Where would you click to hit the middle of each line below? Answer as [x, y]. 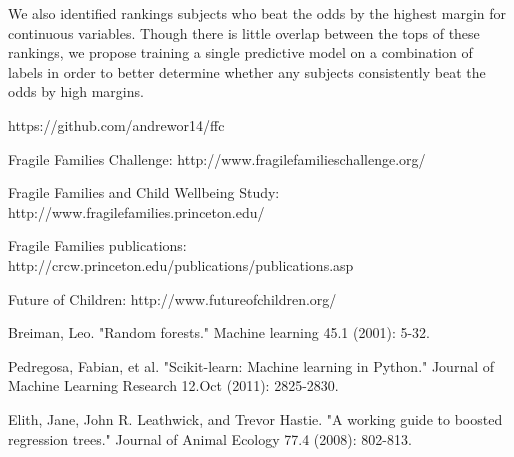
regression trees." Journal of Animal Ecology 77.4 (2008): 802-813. [210, 438]
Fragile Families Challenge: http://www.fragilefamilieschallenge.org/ [217, 158]
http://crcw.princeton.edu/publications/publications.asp [181, 264]
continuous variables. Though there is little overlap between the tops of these [244, 32]
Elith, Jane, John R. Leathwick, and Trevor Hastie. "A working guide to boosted [255, 418]
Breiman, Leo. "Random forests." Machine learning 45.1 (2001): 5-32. [219, 332]
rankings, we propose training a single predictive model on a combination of [240, 52]
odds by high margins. [76, 91]
